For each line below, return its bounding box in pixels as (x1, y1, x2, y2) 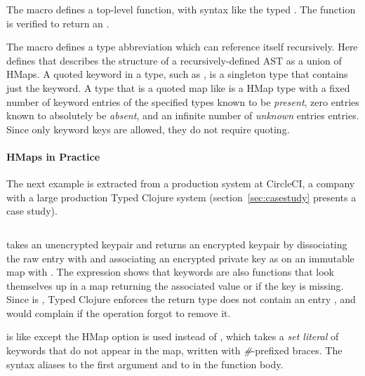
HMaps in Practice (6, 149, 100, 163)
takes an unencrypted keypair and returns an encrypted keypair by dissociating (6, 236, 347, 251)
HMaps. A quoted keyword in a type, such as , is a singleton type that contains (6, 67, 348, 81)
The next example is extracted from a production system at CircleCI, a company (6, 176, 355, 191)
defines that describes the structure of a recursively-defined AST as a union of (6, 53, 342, 67)
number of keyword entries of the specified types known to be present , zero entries (6, 94, 359, 109)
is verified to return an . (6, 15, 109, 30)
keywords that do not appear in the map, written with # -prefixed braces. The (6, 343, 343, 358)
